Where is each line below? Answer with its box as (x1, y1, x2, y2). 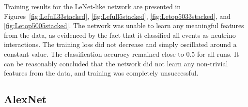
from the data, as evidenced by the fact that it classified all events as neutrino (4, 30, 236, 40)
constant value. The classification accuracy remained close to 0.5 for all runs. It (4, 48, 239, 59)
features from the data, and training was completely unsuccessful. (4, 68, 199, 78)
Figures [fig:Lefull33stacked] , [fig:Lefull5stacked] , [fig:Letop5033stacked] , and (4, 11, 231, 21)
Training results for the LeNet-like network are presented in (4, 1, 181, 11)
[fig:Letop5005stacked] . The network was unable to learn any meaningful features (4, 20, 244, 31)
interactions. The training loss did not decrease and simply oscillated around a (4, 39, 237, 49)
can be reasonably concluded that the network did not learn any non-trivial (4, 58, 228, 68)
